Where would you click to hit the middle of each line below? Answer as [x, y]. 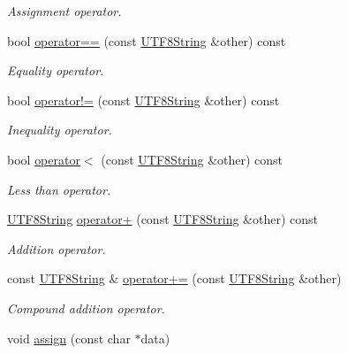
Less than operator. [59, 189]
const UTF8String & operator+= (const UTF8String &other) [174, 278]
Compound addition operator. [86, 308]
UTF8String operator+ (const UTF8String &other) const [163, 219]
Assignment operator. [64, 11]
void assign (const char [69, 338]
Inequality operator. [60, 130]
